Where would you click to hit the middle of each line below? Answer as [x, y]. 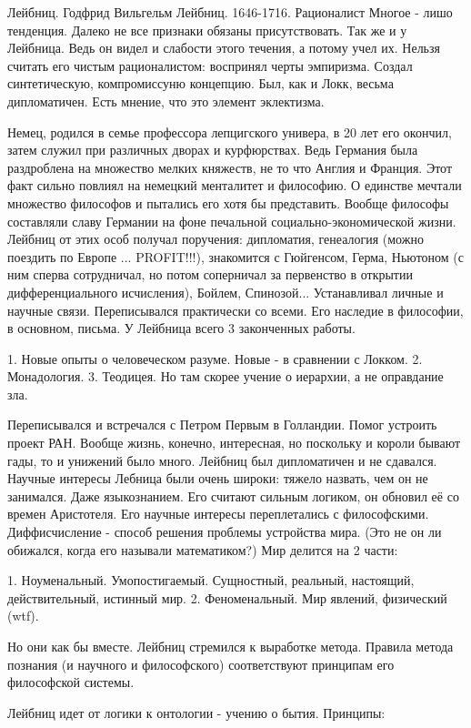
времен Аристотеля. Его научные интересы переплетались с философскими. [218, 514]
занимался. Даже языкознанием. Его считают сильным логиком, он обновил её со [233, 495]
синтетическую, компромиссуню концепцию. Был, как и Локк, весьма [200, 83]
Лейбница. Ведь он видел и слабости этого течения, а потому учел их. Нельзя [224, 48]
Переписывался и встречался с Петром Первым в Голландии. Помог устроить [222, 425]
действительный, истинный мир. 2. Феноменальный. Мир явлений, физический [227, 597]
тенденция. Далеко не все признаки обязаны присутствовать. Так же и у [207, 30]
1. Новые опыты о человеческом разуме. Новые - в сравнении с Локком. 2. [215, 358]
